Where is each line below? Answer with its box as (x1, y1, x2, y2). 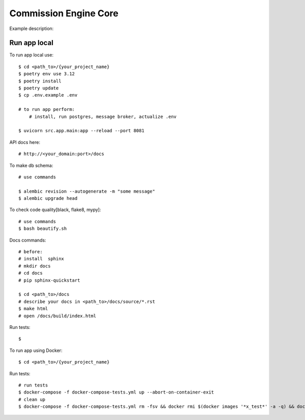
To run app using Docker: (9, 347, 63, 353)
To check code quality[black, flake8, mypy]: (9, 206, 101, 213)
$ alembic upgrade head (18, 196, 78, 201)
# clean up (18, 397, 46, 402)
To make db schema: (9, 162, 53, 168)
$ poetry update (18, 85, 59, 91)
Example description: (9, 25, 54, 32)
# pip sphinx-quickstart (18, 277, 80, 283)
